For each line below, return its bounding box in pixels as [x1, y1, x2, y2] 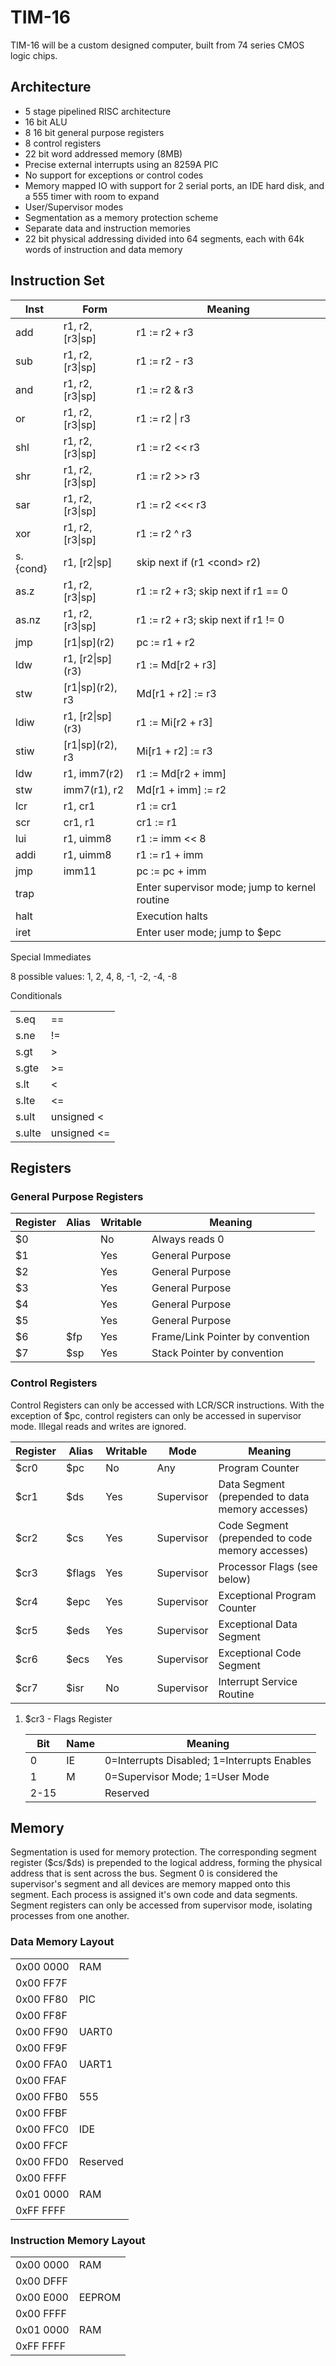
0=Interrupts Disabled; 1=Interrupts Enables [104, 1753, 312, 1767]
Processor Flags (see [218, 1559, 318, 1573]
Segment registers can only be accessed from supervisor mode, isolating [10, 1899, 313, 1911]
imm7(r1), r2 [63, 782, 125, 796]
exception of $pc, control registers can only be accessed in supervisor [10, 1409, 302, 1421]
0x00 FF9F [15, 2041, 68, 2055]
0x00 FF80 [15, 1992, 68, 2006]
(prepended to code [218, 1531, 313, 1545]
